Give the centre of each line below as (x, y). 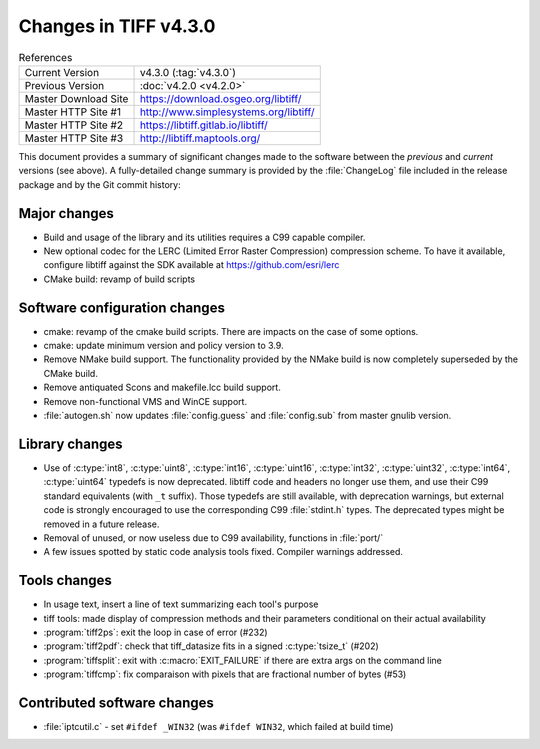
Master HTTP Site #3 (74, 138)
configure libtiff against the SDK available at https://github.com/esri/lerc (191, 265)
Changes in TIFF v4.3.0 (117, 26)
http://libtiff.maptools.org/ (200, 138)
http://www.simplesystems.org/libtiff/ (227, 112)
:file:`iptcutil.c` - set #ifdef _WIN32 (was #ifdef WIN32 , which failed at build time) (218, 727)
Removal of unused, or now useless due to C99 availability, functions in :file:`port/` (213, 537)
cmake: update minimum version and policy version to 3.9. (163, 346)
